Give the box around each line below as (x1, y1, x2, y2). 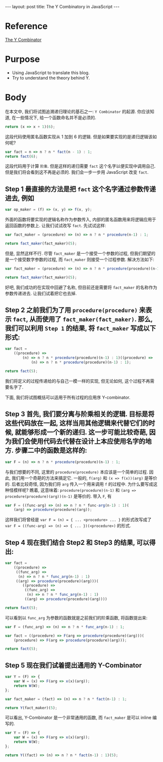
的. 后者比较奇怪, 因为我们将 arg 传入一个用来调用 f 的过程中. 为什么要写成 (5, 481, 154, 487)
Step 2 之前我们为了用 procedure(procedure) (5, 306, 138, 314)
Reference (5, 21, 48, 32)
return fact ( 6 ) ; (5, 154, 38, 159)
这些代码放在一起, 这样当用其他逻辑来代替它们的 (5, 419, 149, 427)
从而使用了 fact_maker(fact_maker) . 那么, (29, 315, 153, 324)
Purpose (5, 54, 40, 65)
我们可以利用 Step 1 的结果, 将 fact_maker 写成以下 (5, 324, 156, 333)
